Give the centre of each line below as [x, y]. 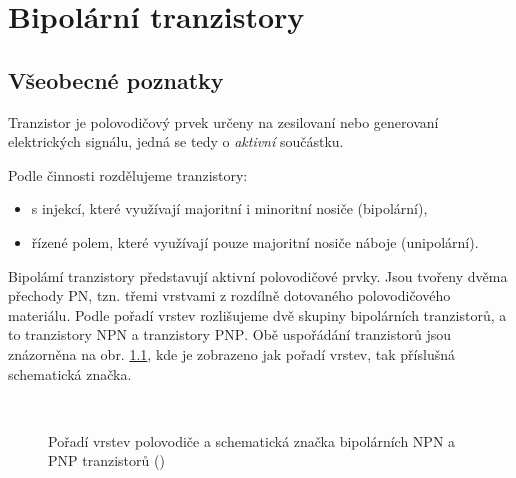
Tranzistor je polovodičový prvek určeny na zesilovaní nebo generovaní [223, 121]
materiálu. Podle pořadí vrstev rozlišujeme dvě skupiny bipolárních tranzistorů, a [257, 314]
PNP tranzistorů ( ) [106, 460]
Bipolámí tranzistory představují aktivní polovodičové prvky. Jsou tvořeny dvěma [258, 275]
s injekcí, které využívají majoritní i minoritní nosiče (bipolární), [229, 208]
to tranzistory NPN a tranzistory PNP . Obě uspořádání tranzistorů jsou [230, 334]
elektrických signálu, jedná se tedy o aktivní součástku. [176, 141]
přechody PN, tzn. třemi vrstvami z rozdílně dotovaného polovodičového [229, 295]
